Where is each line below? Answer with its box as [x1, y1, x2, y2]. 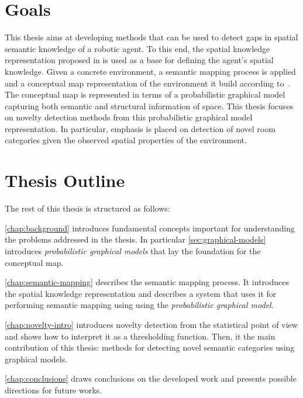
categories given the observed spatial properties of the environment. [5, 134, 247, 146]
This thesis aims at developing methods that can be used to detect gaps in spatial [5, 31, 298, 43]
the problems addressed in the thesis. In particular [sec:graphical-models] [5, 233, 266, 245]
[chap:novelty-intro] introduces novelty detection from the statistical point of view [5, 318, 298, 330]
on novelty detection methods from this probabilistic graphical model [5, 111, 253, 123]
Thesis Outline [5, 168, 125, 192]
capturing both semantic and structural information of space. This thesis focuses [5, 99, 294, 112]
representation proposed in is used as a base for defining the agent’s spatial [5, 54, 274, 66]
